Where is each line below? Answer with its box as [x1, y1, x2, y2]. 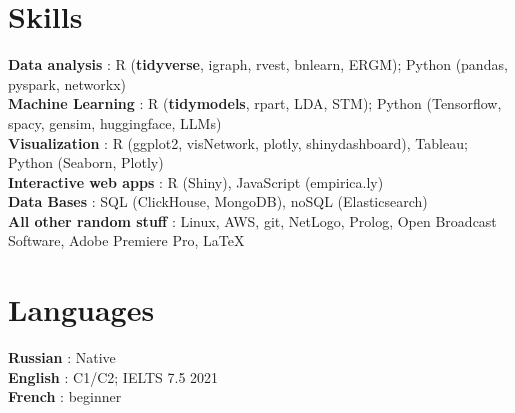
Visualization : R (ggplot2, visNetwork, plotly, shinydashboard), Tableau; [8, 132, 468, 153]
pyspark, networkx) [8, 73, 127, 94]
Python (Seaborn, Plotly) [8, 152, 164, 173]
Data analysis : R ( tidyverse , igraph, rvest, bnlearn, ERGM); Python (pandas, [8, 54, 508, 75]
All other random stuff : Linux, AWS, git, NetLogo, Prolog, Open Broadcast [8, 210, 497, 231]
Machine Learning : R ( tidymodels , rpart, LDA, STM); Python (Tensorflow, [8, 93, 502, 114]
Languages [8, 289, 155, 330]
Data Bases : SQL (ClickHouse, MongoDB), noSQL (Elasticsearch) [8, 191, 428, 212]
